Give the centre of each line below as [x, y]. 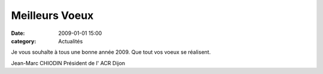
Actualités [71, 41]
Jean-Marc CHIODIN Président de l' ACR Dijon [68, 63]
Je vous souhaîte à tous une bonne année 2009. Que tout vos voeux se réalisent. [111, 52]
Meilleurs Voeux [52, 15]
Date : [18, 33]
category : [24, 41]
